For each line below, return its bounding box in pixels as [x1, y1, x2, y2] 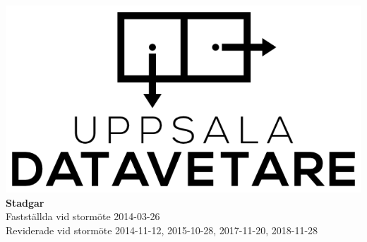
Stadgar [6, 195, 44, 210]
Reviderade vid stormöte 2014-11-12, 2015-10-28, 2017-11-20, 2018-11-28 [6, 222, 318, 237]
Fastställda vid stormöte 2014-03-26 [6, 209, 160, 224]
